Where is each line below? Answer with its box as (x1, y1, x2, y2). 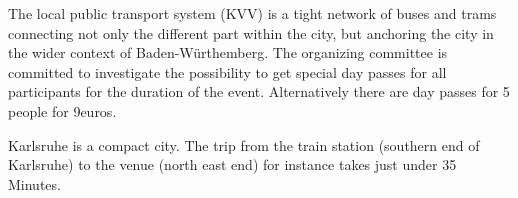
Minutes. (8, 173, 61, 194)
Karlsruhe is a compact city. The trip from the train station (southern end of (8, 134, 480, 155)
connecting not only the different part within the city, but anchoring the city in (8, 22, 494, 43)
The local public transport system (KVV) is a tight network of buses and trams (8, 3, 497, 23)
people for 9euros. (8, 100, 117, 121)
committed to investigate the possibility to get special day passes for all (8, 61, 447, 82)
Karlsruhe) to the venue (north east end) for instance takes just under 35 (8, 154, 457, 175)
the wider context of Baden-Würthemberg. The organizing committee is (8, 42, 448, 63)
